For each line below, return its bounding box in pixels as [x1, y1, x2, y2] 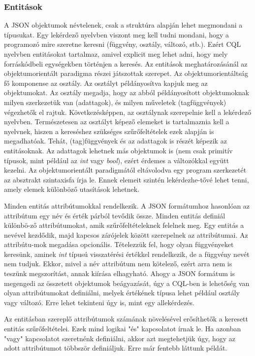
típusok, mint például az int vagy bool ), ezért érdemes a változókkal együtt [4, 155, 229, 165]
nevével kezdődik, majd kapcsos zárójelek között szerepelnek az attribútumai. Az [4, 229, 248, 240]
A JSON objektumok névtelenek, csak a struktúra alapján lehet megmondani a [4, 20, 243, 30]
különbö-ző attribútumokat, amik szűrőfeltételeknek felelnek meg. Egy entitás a [4, 220, 244, 230]
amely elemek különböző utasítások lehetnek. [4, 184, 140, 194]
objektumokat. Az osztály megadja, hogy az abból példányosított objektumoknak [4, 87, 249, 98]
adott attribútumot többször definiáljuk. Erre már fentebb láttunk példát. [4, 343, 227, 353]
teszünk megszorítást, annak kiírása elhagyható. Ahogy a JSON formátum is [4, 268, 235, 279]
